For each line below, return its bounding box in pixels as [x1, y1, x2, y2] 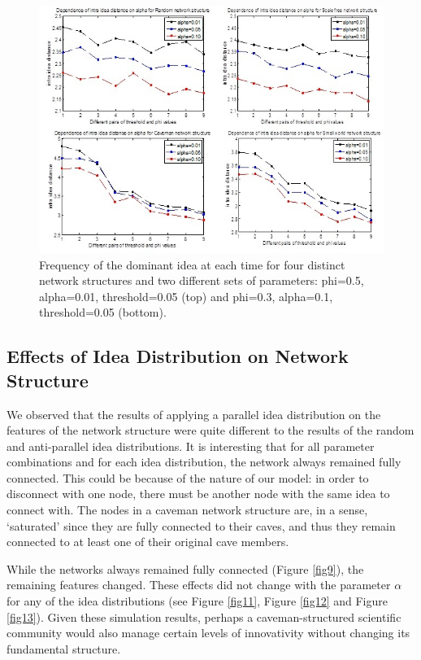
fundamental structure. [7, 640, 121, 657]
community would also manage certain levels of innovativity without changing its [7, 624, 410, 641]
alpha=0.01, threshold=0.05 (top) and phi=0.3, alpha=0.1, [39, 287, 333, 304]
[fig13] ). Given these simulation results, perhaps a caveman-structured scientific [7, 608, 401, 625]
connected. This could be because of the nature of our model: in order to [7, 469, 369, 486]
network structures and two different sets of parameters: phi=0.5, [39, 272, 364, 289]
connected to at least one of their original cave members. [7, 533, 289, 550]
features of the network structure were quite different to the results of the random [7, 422, 414, 439]
